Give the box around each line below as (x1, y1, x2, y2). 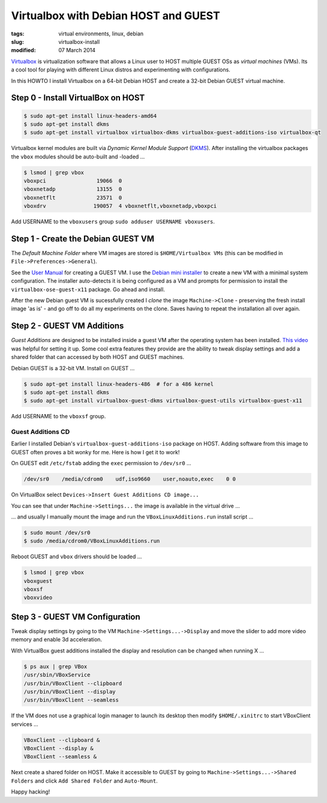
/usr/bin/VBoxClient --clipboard (23, 680, 122, 687)
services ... (11, 720, 38, 727)
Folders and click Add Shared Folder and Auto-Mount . (11, 777, 158, 784)
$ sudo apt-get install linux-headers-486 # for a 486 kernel (23, 380, 214, 387)
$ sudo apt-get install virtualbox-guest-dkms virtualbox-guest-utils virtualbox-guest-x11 (23, 397, 302, 405)
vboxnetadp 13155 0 (23, 186, 122, 193)
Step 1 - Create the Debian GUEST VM (11, 234, 155, 244)
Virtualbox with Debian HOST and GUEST (11, 9, 220, 22)
